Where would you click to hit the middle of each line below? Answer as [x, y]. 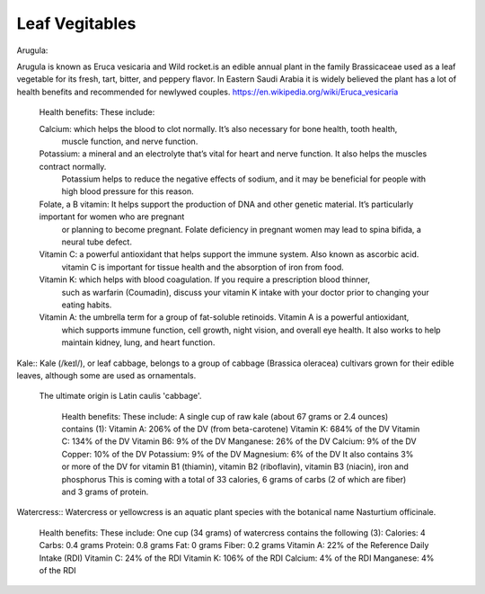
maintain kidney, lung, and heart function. [138, 342]
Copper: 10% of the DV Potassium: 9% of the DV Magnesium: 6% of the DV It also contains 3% [238, 454]
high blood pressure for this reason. [128, 191]
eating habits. [87, 305]
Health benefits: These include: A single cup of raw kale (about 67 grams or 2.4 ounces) [225, 416]
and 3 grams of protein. [105, 492]
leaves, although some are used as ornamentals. [106, 375]
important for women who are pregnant [112, 217]
